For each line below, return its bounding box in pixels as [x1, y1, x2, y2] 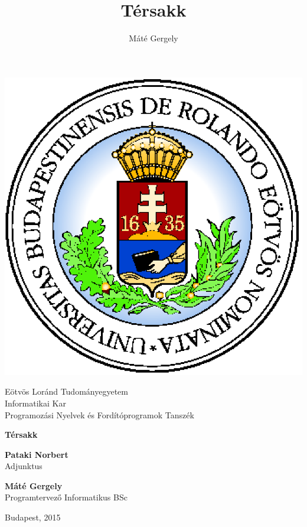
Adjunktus [5, 460, 43, 472]
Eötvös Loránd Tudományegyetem [5, 385, 128, 398]
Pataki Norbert [5, 448, 68, 460]
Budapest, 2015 [5, 511, 61, 523]
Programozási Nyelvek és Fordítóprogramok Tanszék [5, 408, 194, 421]
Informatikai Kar [5, 396, 66, 409]
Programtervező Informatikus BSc [5, 491, 128, 503]
